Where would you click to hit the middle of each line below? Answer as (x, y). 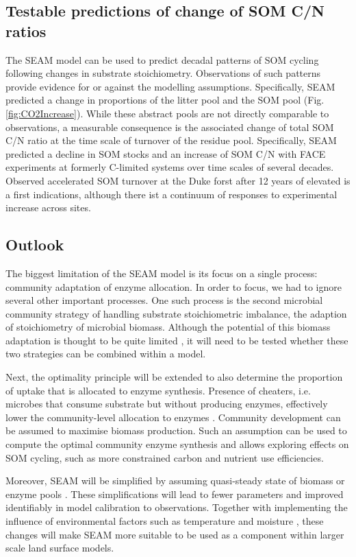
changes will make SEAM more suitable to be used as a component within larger (175, 534)
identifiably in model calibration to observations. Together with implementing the (177, 507)
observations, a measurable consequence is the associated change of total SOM (170, 127)
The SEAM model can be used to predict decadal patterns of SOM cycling (162, 59)
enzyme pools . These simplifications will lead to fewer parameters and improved (175, 494)
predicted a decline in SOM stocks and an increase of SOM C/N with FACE (166, 153)
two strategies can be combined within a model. (106, 354)
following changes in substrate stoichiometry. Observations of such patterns (163, 73)
